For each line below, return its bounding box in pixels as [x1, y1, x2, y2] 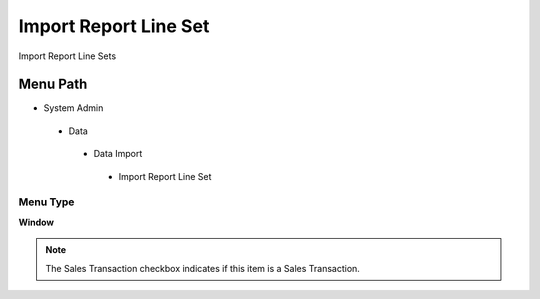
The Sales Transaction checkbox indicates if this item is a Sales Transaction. [45, 262, 360, 274]
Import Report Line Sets [18, 50, 117, 62]
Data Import [93, 148, 143, 160]
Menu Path [18, 76, 88, 93]
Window [18, 216, 55, 228]
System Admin [43, 102, 104, 114]
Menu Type [18, 195, 75, 209]
